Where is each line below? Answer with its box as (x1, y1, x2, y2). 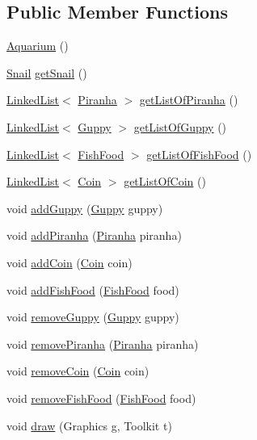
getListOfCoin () (124, 173, 206, 190)
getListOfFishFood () (146, 145, 252, 162)
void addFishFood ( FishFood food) (6, 281, 179, 298)
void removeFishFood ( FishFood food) (6, 389, 196, 406)
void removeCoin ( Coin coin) (6, 362, 150, 379)
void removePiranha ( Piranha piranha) (6, 335, 199, 352)
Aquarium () (6, 37, 69, 54)
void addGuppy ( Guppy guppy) (6, 199, 163, 216)
